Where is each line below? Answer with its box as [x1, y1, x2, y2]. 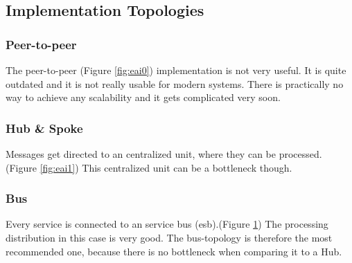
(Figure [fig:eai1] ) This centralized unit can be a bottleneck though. [6, 160, 292, 174]
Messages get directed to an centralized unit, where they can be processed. [6, 147, 322, 161]
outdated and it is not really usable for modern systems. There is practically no [6, 76, 344, 91]
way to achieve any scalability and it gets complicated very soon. [6, 90, 281, 105]
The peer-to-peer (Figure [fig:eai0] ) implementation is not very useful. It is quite [6, 63, 346, 77]
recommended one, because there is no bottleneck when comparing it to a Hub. [6, 244, 342, 258]
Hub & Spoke [6, 119, 83, 136]
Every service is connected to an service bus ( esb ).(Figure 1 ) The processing [6, 217, 328, 231]
